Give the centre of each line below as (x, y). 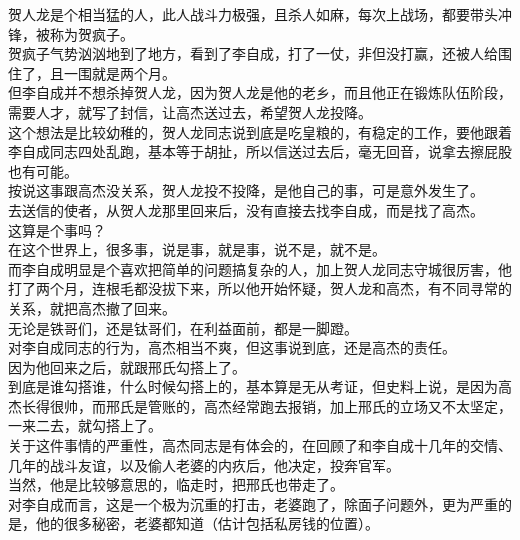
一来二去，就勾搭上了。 (85, 425)
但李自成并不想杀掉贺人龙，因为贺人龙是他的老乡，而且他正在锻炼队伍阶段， (260, 92)
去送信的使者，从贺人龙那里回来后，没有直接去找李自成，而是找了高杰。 (246, 209)
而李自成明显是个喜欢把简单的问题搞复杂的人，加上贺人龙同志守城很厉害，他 (260, 268)
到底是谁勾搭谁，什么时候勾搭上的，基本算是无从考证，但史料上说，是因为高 (260, 386)
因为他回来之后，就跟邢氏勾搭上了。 (127, 366)
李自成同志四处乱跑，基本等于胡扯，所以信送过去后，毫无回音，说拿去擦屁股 (260, 151)
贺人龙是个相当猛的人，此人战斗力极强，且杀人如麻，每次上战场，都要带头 (253, 14)
